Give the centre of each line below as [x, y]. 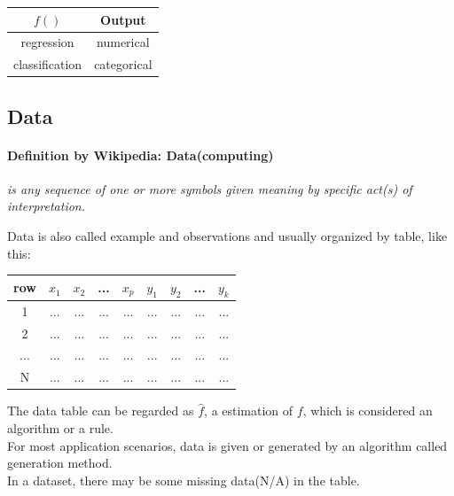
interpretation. [47, 206]
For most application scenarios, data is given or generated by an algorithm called [227, 445]
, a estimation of [249, 411]
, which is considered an [368, 411]
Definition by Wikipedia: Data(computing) [141, 155]
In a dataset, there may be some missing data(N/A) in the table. [184, 480]
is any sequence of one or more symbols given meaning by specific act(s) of [210, 188]
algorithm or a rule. [60, 428]
